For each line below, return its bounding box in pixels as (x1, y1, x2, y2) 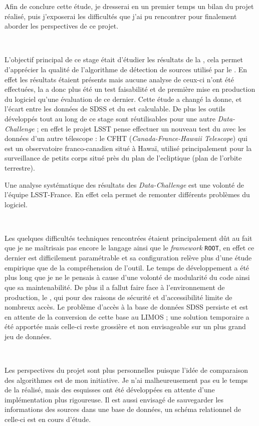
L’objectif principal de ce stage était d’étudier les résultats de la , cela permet (5, 54, 243, 65)
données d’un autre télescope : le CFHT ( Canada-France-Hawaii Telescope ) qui (5, 133, 247, 144)
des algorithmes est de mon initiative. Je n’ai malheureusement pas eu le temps (5, 374, 248, 385)
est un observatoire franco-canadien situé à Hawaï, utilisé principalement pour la (5, 143, 252, 153)
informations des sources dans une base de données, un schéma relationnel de (5, 404, 241, 414)
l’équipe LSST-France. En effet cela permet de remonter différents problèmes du (5, 189, 250, 200)
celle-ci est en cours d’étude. (5, 414, 91, 424)
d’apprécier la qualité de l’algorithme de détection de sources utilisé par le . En (5, 64, 247, 74)
